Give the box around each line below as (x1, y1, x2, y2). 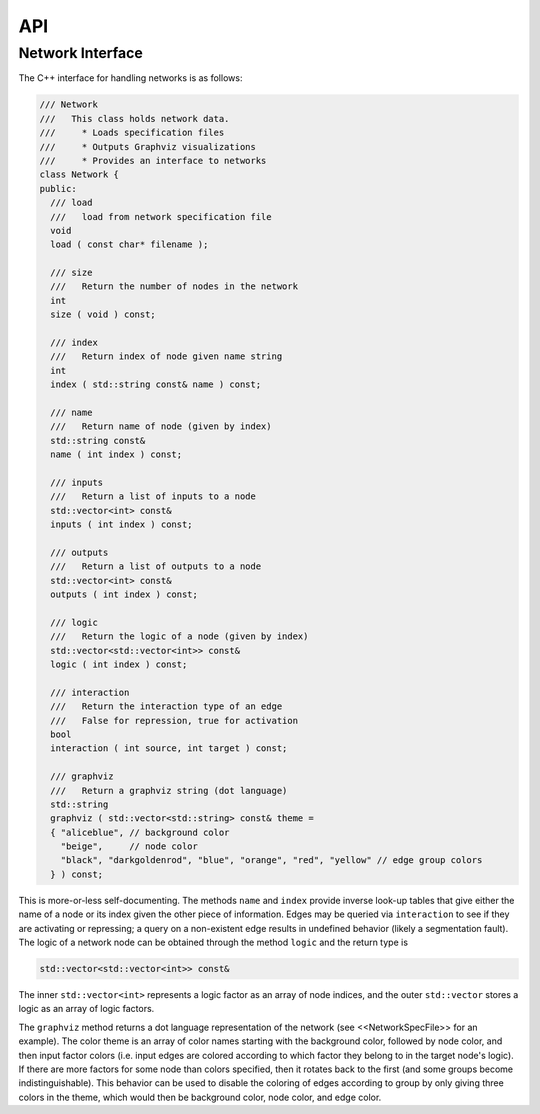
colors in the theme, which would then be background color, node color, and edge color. (18, 1091, 382, 1103)
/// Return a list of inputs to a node (50, 491, 257, 502)
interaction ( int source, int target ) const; (50, 743, 288, 754)
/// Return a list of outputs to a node (50, 561, 262, 572)
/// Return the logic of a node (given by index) (50, 631, 309, 642)
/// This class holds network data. (39, 113, 230, 124)
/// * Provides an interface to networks (39, 155, 267, 166)
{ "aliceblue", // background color (50, 826, 230, 838)
